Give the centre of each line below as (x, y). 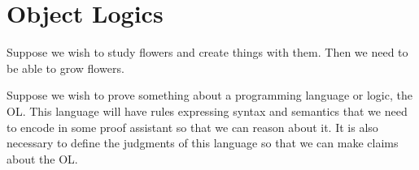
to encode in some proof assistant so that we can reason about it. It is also (192, 127)
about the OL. (42, 158)
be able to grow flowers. (65, 68)
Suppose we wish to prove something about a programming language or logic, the (209, 95)
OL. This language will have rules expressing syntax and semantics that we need (207, 110)
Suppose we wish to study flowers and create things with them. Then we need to (207, 52)
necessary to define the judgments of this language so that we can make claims (203, 143)
